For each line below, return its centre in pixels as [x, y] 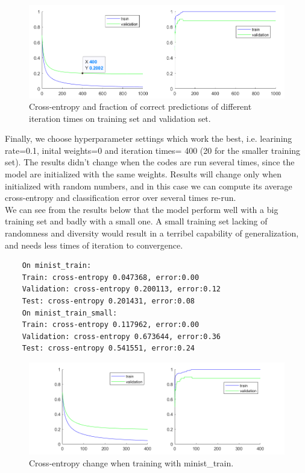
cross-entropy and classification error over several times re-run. [121, 198]
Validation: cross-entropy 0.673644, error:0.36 [121, 336]
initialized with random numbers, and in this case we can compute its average [149, 186]
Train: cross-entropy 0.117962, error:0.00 [111, 325]
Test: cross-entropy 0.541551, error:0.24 [108, 348]
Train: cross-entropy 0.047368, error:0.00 [111, 277]
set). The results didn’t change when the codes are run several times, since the [150, 162]
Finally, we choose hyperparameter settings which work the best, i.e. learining [149, 138]
